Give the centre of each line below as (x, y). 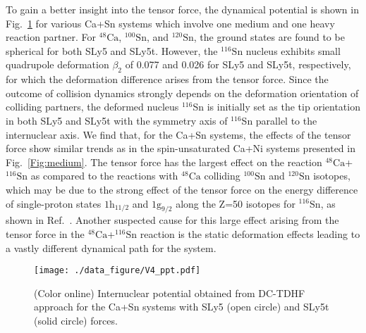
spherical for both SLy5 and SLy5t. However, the (112, 50)
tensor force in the (45, 233)
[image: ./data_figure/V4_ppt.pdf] (117, 271)
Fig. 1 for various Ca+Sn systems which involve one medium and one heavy (170, 23)
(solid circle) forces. (76, 320)
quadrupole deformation (57, 64)
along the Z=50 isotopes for (236, 203)
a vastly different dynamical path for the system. (111, 247)
